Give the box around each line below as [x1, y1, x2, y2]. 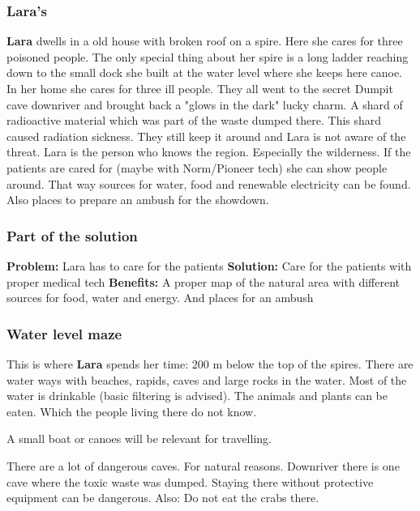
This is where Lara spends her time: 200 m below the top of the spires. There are [6, 355, 414, 372]
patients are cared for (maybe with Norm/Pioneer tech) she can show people [6, 159, 388, 176]
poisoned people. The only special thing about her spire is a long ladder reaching [6, 48, 409, 65]
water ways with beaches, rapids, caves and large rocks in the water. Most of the [6, 371, 407, 388]
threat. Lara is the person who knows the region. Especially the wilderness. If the [6, 143, 411, 160]
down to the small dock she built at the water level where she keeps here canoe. [6, 64, 403, 81]
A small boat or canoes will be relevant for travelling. [6, 430, 272, 447]
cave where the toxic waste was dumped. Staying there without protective [6, 473, 374, 490]
